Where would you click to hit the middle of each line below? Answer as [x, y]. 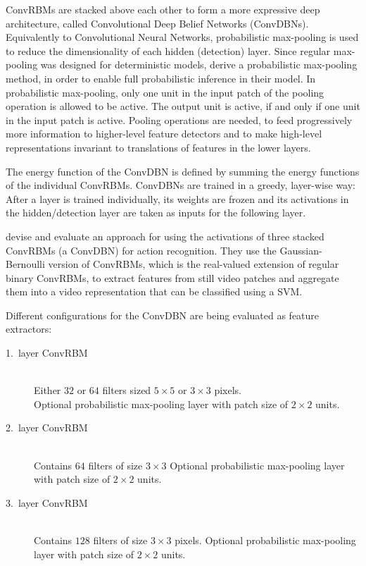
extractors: [29, 329]
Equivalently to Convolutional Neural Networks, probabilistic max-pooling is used [182, 37]
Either [48, 390]
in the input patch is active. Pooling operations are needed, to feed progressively [179, 119]
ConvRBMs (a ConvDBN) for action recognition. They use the [141, 250]
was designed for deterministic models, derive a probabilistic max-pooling [199, 64]
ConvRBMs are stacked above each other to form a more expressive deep [163, 9]
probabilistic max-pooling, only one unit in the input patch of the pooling [165, 92]
